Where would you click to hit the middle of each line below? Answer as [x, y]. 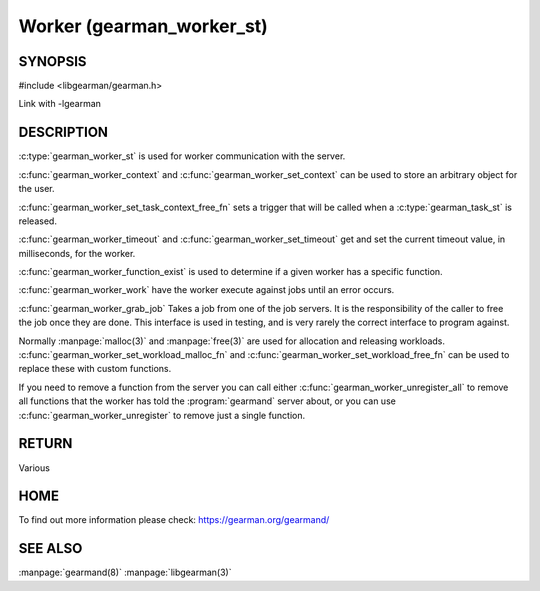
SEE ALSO [50, 548]
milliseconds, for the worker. [77, 253]
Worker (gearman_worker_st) [143, 26]
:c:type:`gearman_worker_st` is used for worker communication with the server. [182, 156]
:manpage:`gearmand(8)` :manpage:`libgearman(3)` [125, 572]
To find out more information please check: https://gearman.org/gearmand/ [174, 520]
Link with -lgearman [60, 104]
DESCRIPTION [63, 132]
